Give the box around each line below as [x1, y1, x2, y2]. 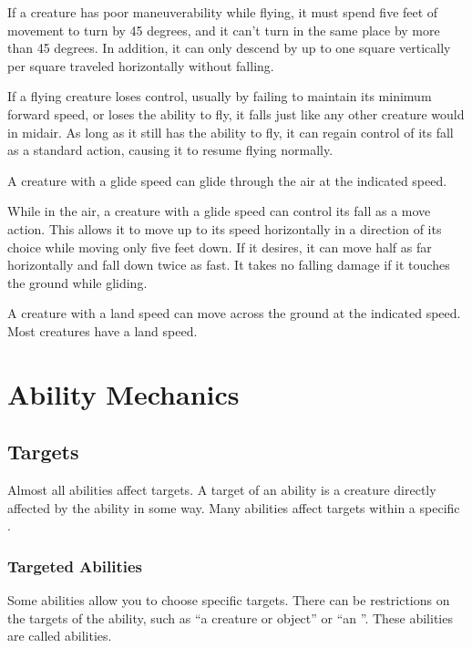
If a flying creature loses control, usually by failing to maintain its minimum [7, 87, 432, 106]
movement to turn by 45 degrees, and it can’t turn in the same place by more [7, 20, 440, 39]
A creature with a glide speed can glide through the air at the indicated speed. [7, 170, 447, 190]
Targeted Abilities [7, 554, 143, 577]
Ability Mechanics [7, 375, 240, 412]
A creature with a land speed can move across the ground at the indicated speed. [7, 303, 461, 323]
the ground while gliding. [7, 273, 148, 292]
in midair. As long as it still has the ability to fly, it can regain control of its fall [7, 122, 454, 141]
